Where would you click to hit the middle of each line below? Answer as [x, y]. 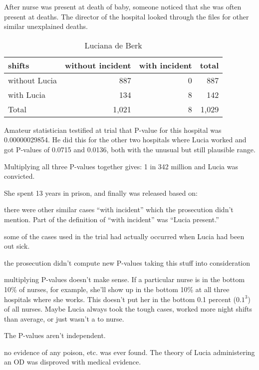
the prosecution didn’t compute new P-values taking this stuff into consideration [127, 262]
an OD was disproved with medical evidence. [73, 362]
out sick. [17, 246]
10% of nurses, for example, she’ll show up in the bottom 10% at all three [117, 289]
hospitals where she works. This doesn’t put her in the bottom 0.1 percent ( [120, 299]
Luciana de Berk [113, 45]
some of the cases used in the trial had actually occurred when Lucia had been [124, 236]
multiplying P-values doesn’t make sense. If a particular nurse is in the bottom [125, 279]
